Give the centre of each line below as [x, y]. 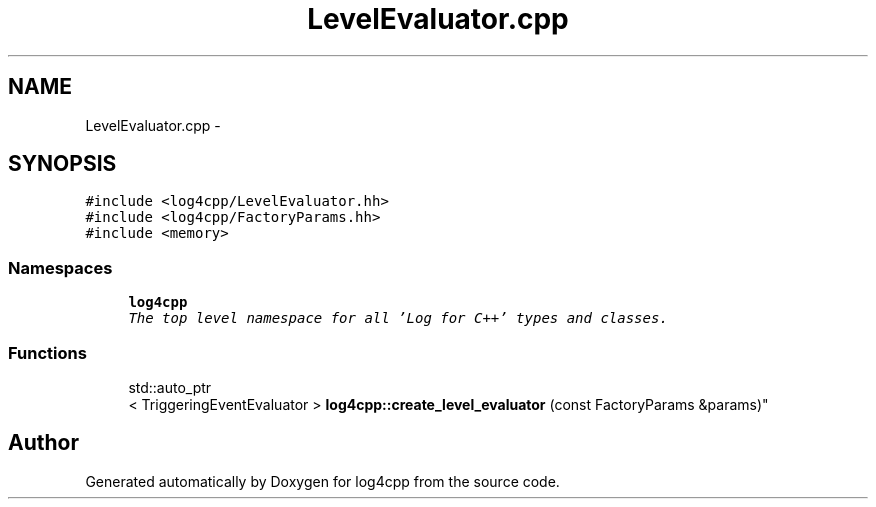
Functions [47, 352]
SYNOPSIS [62, 164]
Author [43, 443]
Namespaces [60, 267]
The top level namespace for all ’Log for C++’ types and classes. [398, 318]
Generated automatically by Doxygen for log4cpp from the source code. [322, 481]
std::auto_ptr [170, 387]
